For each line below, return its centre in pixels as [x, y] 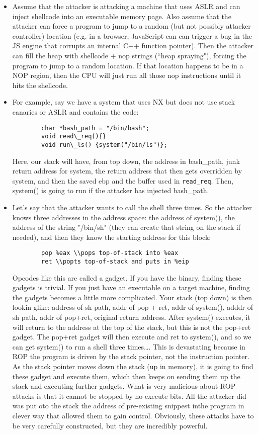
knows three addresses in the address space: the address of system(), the [123, 217]
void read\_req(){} [74, 137]
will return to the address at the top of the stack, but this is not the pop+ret [132, 327]
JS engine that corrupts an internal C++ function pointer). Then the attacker [133, 46]
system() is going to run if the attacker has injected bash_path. [111, 190]
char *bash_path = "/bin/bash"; [95, 128]
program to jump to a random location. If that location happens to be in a [128, 65]
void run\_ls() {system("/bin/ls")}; [104, 145]
